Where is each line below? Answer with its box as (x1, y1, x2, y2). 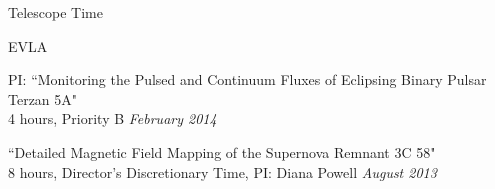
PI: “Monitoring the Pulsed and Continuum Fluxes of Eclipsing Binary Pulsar (8, 69, 487, 90)
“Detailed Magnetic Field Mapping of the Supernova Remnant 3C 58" (8, 141, 436, 162)
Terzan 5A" (8, 88, 78, 109)
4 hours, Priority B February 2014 (8, 108, 217, 129)
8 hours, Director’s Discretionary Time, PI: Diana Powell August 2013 (8, 161, 437, 182)
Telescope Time (8, 2, 103, 22)
